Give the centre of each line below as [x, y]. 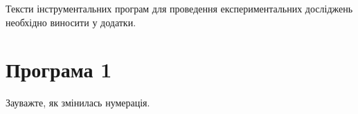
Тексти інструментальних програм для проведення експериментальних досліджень [179, 8]
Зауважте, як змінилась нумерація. [78, 103]
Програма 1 [59, 69]
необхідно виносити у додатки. [71, 22]
